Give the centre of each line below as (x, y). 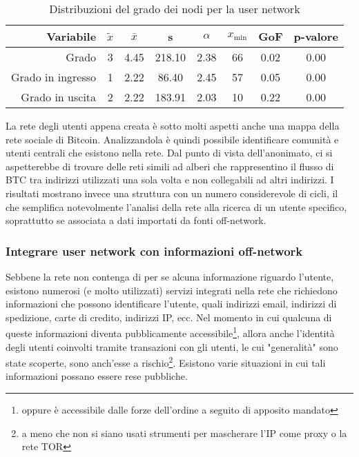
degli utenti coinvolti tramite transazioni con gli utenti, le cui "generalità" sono (172, 346)
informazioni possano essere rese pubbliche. (97, 376)
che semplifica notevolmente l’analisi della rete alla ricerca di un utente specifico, (176, 206)
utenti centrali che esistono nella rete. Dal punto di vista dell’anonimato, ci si (169, 153)
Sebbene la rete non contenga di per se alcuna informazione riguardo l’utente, (170, 276)
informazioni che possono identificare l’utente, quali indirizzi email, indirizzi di (171, 304)
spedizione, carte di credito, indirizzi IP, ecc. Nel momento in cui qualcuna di (169, 317)
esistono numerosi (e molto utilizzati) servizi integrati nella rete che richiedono (172, 290)
